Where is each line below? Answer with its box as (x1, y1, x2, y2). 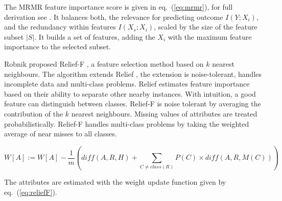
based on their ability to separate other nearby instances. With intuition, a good (4, 88, 256, 99)
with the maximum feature (168, 31, 252, 42)
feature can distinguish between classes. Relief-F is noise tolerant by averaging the (4, 98, 261, 109)
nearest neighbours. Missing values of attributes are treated (71, 108, 257, 119)
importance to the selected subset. (4, 41, 111, 52)
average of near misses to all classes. (4, 128, 117, 139)
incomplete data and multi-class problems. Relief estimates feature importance (4, 78, 250, 89)
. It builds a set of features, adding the (34, 31, 155, 42)
